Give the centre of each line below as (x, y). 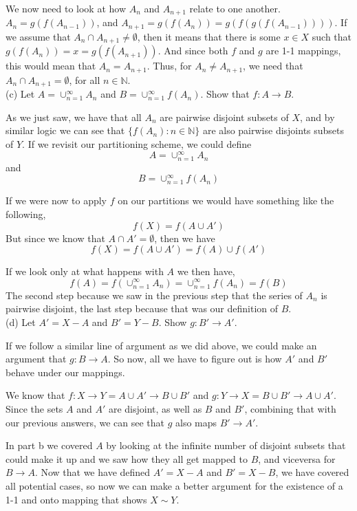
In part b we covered (49, 445)
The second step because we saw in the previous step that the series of (154, 295)
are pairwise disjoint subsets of (224, 117)
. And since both (193, 51)
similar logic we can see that (65, 130)
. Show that (225, 94)
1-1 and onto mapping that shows (76, 499)
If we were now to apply (56, 200)
